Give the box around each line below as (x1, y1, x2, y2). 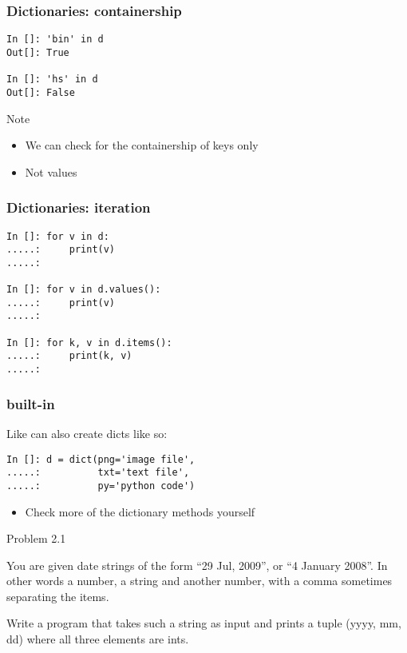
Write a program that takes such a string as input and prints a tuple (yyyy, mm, (6, 615, 401, 631)
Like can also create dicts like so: (6, 424, 168, 441)
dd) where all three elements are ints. (6, 631, 189, 647)
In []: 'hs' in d (6, 74, 98, 86)
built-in (6, 393, 55, 413)
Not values (25, 163, 77, 180)
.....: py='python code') (6, 480, 196, 492)
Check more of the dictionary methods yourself (25, 503, 255, 520)
